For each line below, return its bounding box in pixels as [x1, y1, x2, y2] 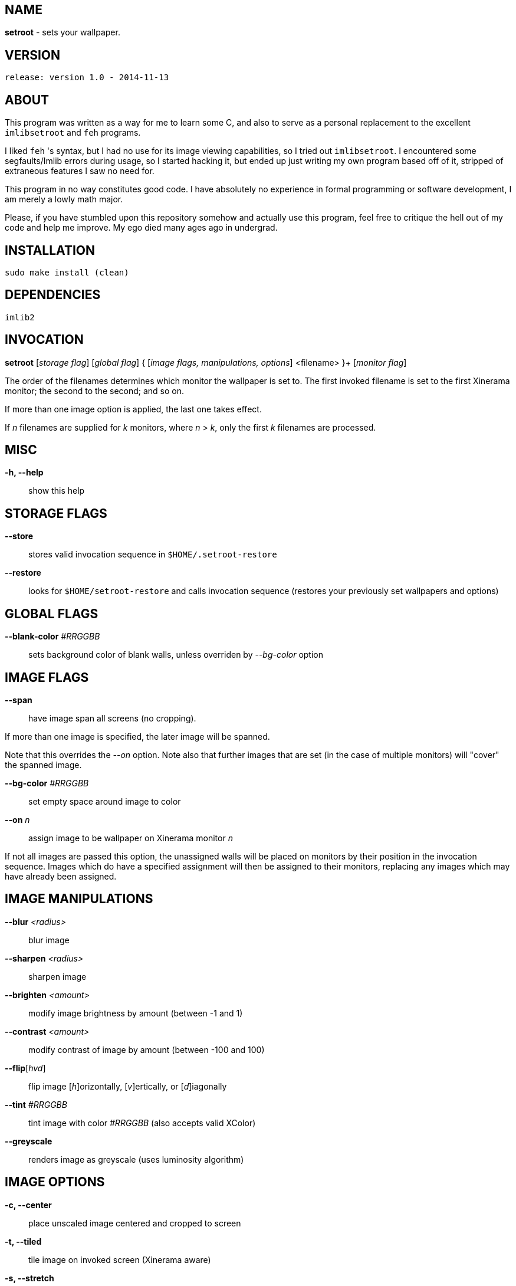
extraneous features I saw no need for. [5, 166, 155, 176]
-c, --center [5, 1199, 52, 1210]
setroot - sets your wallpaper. [5, 27, 120, 38]
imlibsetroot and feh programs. [5, 127, 141, 138]
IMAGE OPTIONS [5, 1175, 105, 1190]
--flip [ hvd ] [5, 1062, 46, 1073]
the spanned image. [5, 760, 82, 770]
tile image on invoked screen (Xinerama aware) [28, 1254, 211, 1265]
